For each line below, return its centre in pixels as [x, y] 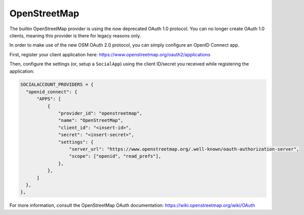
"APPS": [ [49, 99]
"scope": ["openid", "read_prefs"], [115, 156]
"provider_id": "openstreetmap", [100, 113]
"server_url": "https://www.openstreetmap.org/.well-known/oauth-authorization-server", [184, 149]
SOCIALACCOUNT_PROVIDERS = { [57, 85]
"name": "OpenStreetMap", [91, 121]
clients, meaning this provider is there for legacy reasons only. [75, 35]
